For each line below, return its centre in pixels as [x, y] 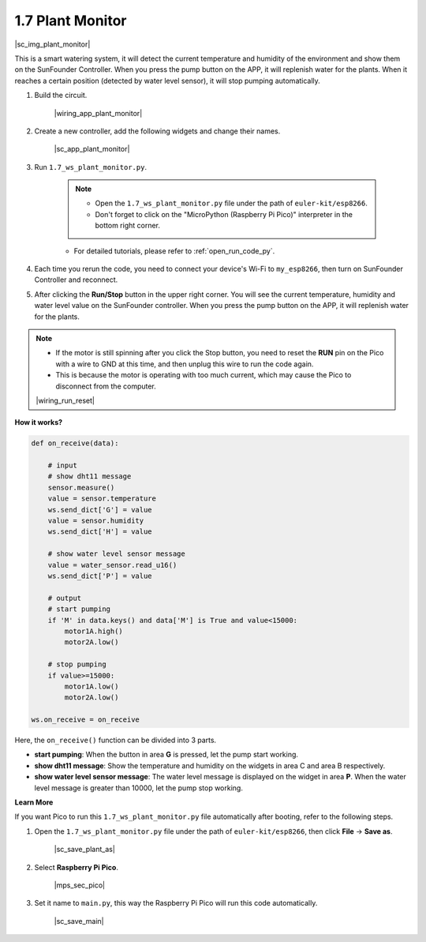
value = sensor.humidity [96, 521]
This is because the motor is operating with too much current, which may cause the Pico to [204, 375]
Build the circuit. [61, 96]
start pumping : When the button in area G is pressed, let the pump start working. [166, 755]
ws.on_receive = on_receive [85, 720]
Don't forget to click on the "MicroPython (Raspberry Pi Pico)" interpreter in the [224, 214]
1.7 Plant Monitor [71, 21]
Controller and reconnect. [76, 280]
